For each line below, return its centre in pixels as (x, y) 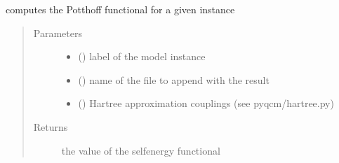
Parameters (58, 33)
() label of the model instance (142, 56)
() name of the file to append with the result (174, 79)
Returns (51, 126)
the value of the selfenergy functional (141, 150)
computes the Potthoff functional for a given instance (120, 9)
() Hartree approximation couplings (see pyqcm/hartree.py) (206, 103)
